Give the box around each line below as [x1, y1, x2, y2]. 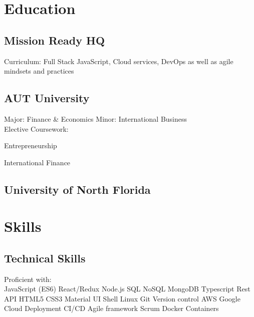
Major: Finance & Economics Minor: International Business [4, 113, 187, 124]
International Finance [4, 157, 71, 167]
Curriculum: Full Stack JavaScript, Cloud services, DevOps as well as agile [4, 56, 233, 66]
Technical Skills [4, 250, 86, 265]
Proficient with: [4, 273, 52, 284]
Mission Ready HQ [4, 32, 105, 48]
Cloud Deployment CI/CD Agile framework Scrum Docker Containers [4, 303, 219, 313]
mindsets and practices [4, 66, 74, 76]
